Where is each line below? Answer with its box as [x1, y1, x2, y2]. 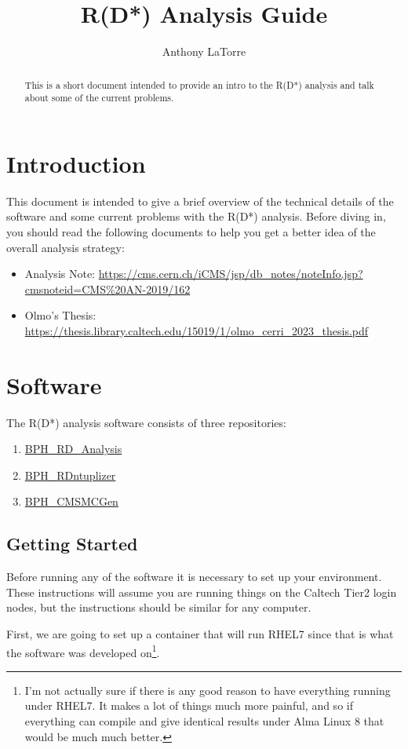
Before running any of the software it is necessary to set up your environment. [6, 568, 382, 585]
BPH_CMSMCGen [24, 493, 118, 510]
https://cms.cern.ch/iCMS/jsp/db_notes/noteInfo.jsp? [98, 265, 363, 282]
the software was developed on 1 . [6, 641, 160, 660]
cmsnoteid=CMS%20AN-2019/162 [24, 280, 191, 297]
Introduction [6, 147, 146, 179]
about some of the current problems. [24, 91, 174, 104]
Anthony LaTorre [162, 43, 246, 60]
